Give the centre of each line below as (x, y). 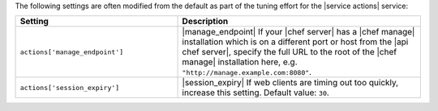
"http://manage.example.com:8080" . (247, 72)
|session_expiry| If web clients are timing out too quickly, (290, 83)
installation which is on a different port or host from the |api (295, 42)
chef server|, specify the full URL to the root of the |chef (290, 52)
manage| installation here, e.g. (240, 62)
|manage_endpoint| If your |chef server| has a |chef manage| (298, 32)
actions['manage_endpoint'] (72, 52)
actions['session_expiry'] (70, 87)
